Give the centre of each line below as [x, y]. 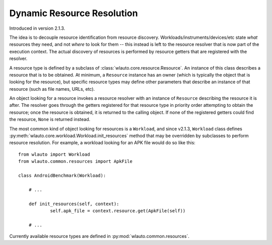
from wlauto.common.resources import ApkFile [76, 162]
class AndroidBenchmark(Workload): [62, 175]
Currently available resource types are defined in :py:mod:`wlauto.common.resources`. [99, 236]
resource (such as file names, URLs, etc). [52, 89]
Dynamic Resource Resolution [74, 13]
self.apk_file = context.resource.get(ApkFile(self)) [118, 211]
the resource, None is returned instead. [50, 119]
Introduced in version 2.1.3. [37, 28]
